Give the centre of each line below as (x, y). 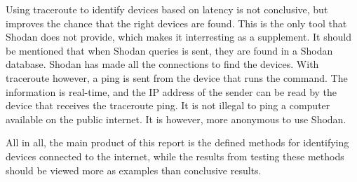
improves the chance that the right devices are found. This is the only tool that (176, 23)
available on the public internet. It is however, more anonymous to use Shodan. (176, 119)
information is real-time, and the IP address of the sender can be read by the (171, 91)
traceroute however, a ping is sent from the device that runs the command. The (177, 77)
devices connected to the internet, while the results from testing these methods (175, 156)
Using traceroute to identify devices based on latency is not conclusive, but (167, 9)
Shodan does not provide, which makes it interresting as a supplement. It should (178, 37)
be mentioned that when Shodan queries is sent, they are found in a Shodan (169, 50)
